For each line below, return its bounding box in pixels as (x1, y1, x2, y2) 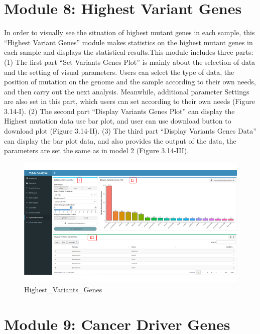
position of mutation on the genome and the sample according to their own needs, (4, 76, 256, 87)
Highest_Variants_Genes (24, 284, 102, 294)
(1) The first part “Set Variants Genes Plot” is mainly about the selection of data (4, 56, 255, 67)
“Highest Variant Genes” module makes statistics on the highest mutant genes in (4, 37, 253, 47)
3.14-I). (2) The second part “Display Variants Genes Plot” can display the (4, 105, 235, 116)
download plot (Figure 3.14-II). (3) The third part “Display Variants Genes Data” (4, 126, 256, 136)
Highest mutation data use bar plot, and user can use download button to (4, 116, 231, 126)
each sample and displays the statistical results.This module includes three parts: (4, 47, 253, 57)
